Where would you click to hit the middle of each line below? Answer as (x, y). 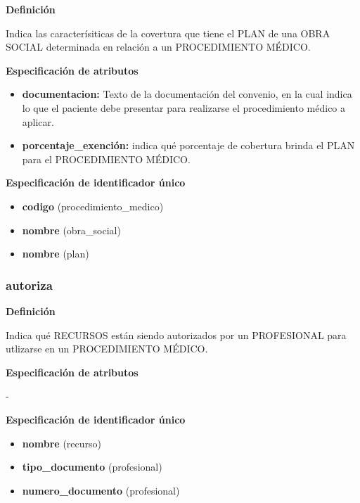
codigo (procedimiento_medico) (93, 206)
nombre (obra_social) (71, 230)
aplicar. (38, 121)
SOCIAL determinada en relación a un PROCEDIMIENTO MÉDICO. (158, 47)
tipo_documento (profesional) (92, 467)
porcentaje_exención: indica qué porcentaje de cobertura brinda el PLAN (188, 145)
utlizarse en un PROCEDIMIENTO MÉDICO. (107, 349)
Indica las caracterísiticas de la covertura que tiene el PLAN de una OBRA (168, 33)
